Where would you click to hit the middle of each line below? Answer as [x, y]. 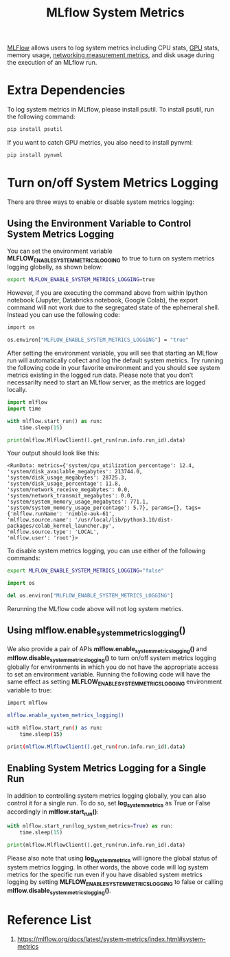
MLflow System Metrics [115, 13]
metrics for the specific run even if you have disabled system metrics [105, 874]
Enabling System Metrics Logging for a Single [107, 769]
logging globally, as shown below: [55, 267]
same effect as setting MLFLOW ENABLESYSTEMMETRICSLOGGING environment [115, 682]
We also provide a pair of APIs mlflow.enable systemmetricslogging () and [107, 650]
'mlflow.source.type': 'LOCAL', [53, 532]
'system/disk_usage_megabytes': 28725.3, [67, 478]
